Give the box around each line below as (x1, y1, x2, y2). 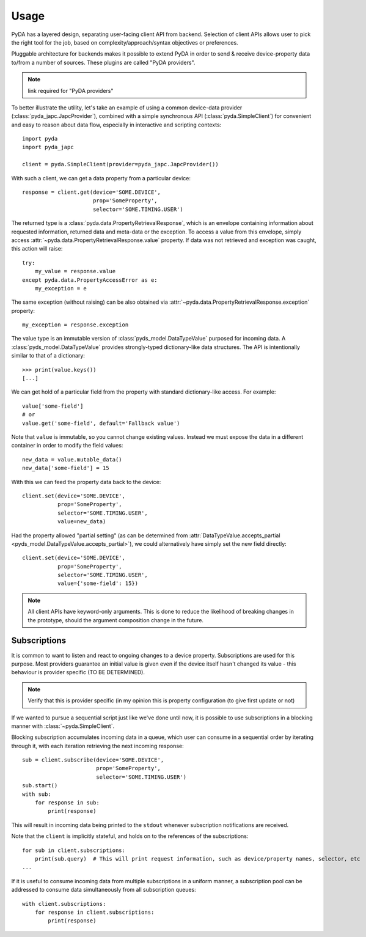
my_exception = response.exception (22, 322, 129, 328)
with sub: (22, 790, 51, 798)
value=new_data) (57, 518, 106, 525)
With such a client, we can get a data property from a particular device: (11, 174, 191, 182)
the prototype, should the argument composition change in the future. (27, 616, 204, 623)
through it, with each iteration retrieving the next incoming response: (11, 742, 184, 749)
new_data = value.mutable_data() (22, 456, 122, 463)
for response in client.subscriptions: (34, 908, 155, 916)
